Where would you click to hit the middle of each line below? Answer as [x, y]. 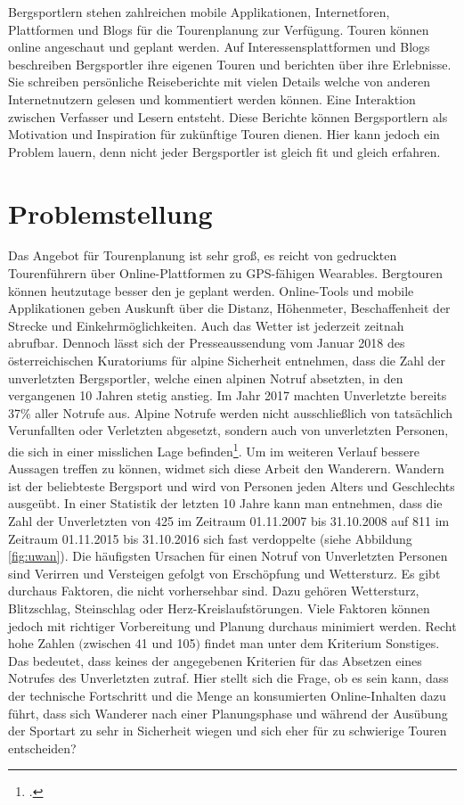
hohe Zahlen [41, 643]
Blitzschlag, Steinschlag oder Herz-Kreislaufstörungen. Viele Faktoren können [219, 608]
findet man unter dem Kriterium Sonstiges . [322, 643]
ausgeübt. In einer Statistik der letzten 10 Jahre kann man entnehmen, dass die [225, 503]
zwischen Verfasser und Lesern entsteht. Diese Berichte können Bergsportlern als [228, 116]
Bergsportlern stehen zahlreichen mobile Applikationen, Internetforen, [199, 12]
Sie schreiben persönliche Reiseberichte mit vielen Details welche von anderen [220, 82]
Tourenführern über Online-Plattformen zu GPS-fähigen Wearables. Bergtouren [226, 273]
